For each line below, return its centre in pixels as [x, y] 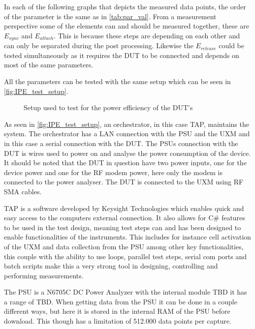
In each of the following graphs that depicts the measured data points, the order [125, 6]
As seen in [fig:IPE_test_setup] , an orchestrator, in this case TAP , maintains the [127, 124]
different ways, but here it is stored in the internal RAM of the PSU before [117, 311]
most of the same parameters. [49, 65]
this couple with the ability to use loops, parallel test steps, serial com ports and [126, 256]
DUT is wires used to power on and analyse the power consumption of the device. [127, 153]
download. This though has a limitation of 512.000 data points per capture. [118, 321]
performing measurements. [44, 275]
